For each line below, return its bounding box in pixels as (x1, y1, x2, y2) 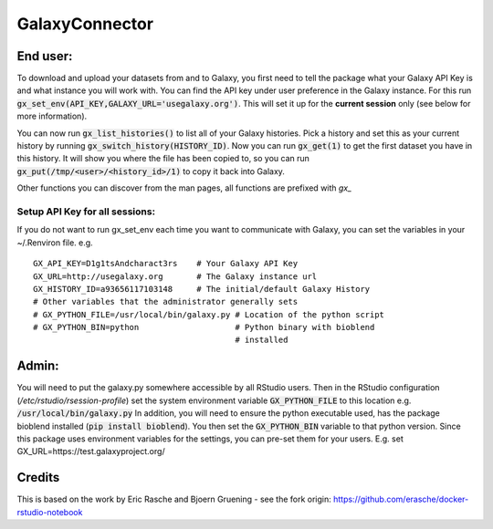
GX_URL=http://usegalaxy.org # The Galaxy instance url (33, 271, 318, 282)
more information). (16, 110, 88, 122)
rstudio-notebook (16, 506, 83, 517)
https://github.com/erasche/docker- (333, 493, 469, 505)
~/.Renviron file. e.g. (16, 237, 93, 248)
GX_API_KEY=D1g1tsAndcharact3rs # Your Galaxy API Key (33, 258, 299, 269)
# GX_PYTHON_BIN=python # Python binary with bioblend (33, 322, 375, 333)
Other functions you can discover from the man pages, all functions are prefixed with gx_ (16, 182, 352, 193)
